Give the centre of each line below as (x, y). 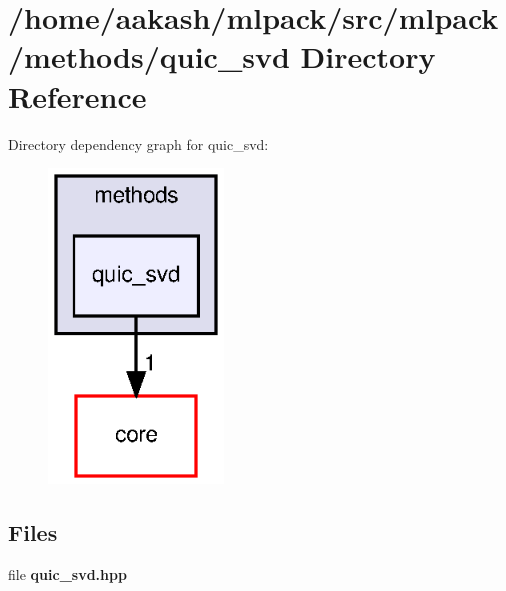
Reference (77, 95)
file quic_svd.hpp (67, 573)
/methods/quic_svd (149, 56)
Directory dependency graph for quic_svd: (138, 143)
